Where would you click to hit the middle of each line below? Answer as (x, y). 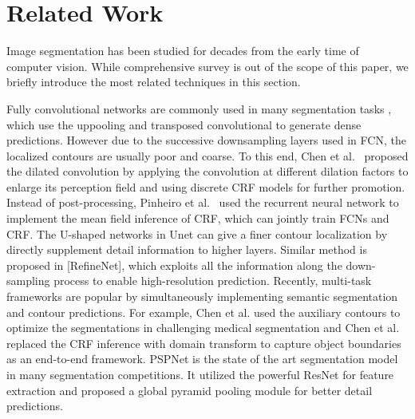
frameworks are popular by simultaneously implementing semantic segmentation (202, 296)
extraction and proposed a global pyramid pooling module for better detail (190, 390)
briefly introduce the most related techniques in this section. (154, 82)
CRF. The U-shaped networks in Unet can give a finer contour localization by (197, 233)
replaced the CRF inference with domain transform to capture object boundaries (204, 343)
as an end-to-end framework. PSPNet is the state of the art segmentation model (202, 359)
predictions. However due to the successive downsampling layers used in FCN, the (206, 140)
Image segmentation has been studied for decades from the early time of (183, 51)
